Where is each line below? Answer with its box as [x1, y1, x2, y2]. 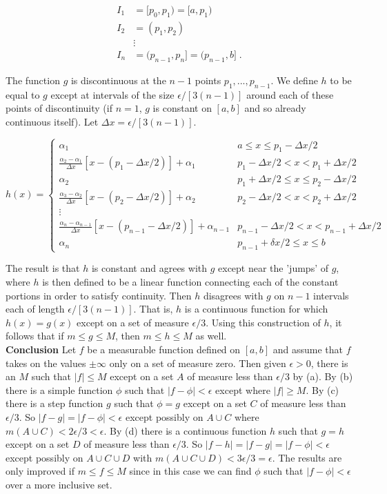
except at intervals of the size [50, 87, 175, 101]
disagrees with [203, 288, 264, 302]
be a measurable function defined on [87, 342, 241, 356]
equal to [6, 87, 40, 101]
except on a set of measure [77, 315, 189, 329]
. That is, [133, 302, 173, 316]
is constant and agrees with [91, 261, 208, 275]
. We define [270, 72, 318, 87]
